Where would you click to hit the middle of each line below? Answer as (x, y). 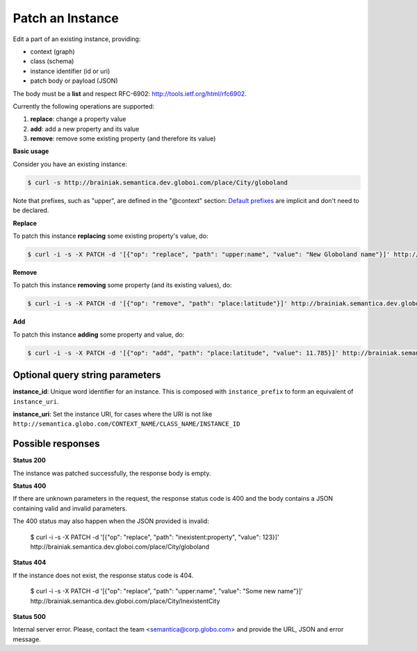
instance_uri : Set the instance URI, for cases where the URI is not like (113, 414)
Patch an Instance (66, 18)
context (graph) (53, 51)
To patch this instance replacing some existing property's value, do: (111, 236)
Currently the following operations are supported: (84, 106)
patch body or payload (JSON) (74, 81)
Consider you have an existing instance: (70, 164)
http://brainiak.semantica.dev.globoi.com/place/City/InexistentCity (125, 601)
